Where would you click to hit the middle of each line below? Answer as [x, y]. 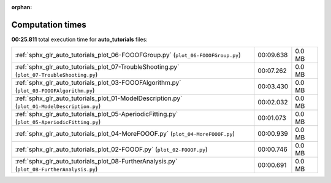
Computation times [49, 25]
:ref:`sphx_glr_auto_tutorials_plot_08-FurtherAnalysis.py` [96, 162]
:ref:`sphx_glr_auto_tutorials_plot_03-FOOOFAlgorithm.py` [98, 83]
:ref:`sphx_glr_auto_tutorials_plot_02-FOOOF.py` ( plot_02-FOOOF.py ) [111, 149]
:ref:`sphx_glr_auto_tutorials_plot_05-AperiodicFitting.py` [97, 114]
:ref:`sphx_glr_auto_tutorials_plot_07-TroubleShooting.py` [97, 67]
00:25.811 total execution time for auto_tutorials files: [80, 39]
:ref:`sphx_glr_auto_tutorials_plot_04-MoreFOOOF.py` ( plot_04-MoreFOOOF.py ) [125, 134]
